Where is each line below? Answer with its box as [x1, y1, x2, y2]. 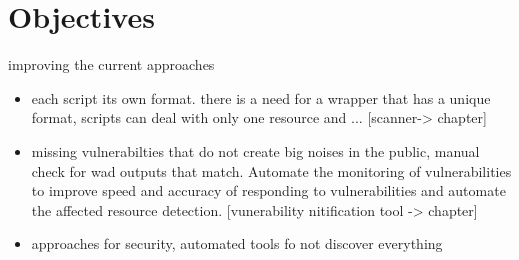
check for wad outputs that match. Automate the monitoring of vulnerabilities [31, 160, 512, 181]
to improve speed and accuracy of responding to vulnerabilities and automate [31, 180, 506, 201]
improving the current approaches [8, 54, 215, 75]
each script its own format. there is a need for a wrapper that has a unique [31, 87, 491, 108]
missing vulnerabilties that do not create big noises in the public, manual [31, 140, 480, 161]
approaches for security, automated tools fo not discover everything [31, 233, 443, 254]
